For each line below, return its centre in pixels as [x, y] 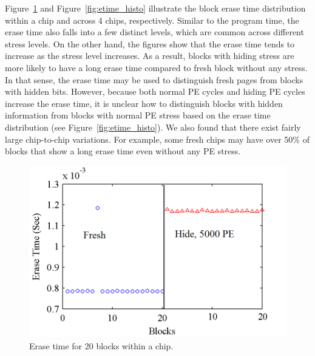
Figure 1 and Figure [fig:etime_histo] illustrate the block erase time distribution [155, 8]
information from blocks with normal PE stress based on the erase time [138, 115]
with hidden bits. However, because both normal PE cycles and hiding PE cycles [155, 91]
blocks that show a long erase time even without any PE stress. [123, 151]
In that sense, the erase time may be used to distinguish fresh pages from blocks [154, 79]
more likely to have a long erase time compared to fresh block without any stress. [156, 67]
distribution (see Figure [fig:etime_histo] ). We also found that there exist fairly [153, 127]
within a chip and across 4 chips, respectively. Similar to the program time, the [152, 20]
